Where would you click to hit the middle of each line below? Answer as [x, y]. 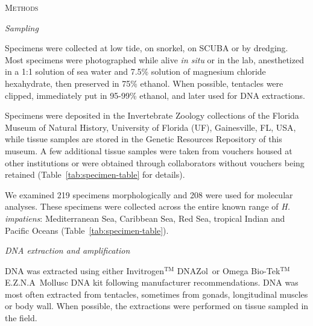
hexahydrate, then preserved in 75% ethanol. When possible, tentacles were [144, 83]
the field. [21, 318]
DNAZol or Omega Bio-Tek [229, 270]
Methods [22, 7]
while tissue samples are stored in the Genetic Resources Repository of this [144, 139]
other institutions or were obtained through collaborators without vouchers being [155, 162]
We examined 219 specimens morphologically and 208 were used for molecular [149, 194]
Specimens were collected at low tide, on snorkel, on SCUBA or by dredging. [147, 48]
